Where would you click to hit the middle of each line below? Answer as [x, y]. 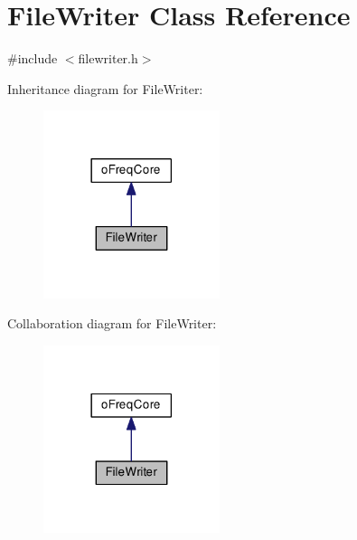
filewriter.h [108, 58]
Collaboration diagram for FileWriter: [112, 323]
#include [33, 58]
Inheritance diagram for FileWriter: [105, 88]
